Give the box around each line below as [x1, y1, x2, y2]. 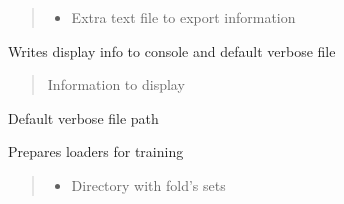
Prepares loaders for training [8, 141, 184, 162]
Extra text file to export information [71, 7, 296, 27]
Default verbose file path [8, 107, 159, 128]
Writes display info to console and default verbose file [8, 40, 336, 61]
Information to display [47, 74, 185, 95]
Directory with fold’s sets [71, 174, 226, 195]
